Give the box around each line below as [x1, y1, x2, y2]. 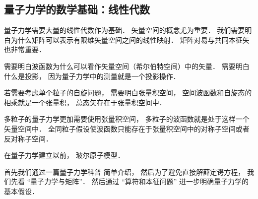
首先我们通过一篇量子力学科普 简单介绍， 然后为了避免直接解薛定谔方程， [4, 166, 245, 177]
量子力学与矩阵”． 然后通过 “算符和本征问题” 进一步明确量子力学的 [30, 176, 249, 187]
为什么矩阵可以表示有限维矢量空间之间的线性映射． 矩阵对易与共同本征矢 [10, 34, 250, 45]
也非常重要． [4, 44, 46, 55]
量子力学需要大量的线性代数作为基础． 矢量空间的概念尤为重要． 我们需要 [4, 25, 245, 35]
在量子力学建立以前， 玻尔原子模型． [4, 150, 125, 160]
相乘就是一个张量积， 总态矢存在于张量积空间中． [4, 97, 166, 107]
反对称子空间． [4, 133, 53, 143]
